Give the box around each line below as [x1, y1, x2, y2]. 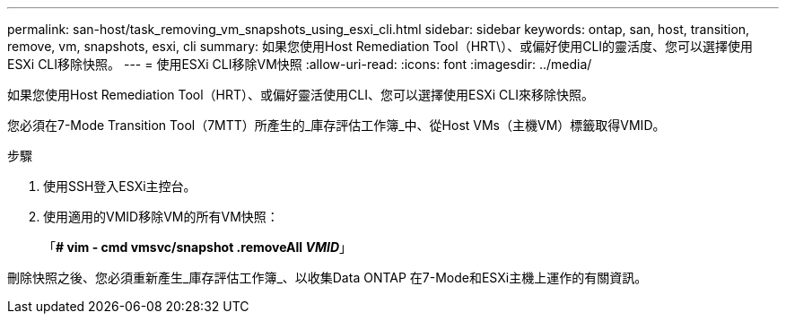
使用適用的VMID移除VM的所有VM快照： [43, 209, 279, 224]
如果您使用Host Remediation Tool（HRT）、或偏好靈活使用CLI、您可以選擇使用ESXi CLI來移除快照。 [7, 87, 595, 102]
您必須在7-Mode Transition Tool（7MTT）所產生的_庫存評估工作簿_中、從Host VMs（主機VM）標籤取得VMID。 [7, 117, 666, 133]
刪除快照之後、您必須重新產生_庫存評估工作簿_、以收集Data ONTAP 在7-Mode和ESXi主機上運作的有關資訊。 [7, 270, 648, 285]
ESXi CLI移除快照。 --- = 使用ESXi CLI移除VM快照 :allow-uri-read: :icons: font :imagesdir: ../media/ [7, 56, 592, 72]
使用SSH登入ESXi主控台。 [43, 178, 196, 194]
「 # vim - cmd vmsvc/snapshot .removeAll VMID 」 [43, 239, 352, 255]
